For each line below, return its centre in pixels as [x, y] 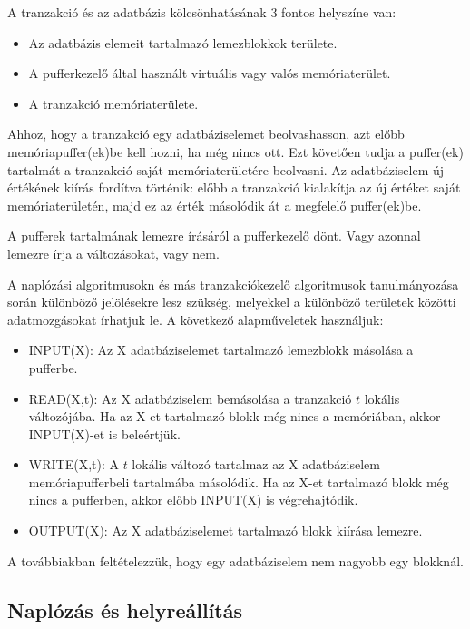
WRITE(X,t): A [73, 464]
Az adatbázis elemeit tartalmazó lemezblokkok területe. [183, 42]
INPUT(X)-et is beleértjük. [104, 433]
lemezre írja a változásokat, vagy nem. [113, 253]
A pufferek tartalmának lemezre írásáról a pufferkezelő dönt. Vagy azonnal [214, 236]
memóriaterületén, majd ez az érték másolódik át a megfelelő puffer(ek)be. [215, 205]
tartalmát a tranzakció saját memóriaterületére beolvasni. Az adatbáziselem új [226, 169]
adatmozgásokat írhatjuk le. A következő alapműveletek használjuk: [196, 319]
